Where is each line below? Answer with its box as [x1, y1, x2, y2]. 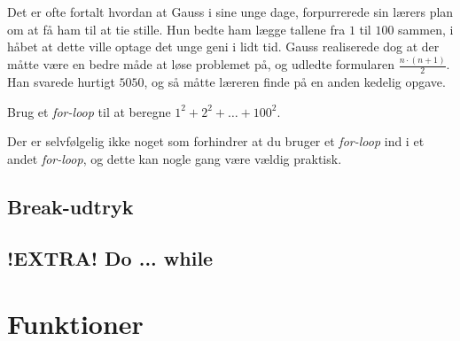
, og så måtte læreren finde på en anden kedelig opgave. [144, 72, 446, 90]
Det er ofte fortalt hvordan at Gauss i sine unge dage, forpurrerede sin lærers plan [7, 3, 454, 20]
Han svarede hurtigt [7, 72, 115, 90]
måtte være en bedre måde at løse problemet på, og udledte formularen [7, 55, 394, 74]
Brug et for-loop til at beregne [7, 102, 171, 120]
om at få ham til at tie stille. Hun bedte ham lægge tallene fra [7, 19, 346, 38]
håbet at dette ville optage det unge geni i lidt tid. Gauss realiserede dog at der [7, 37, 440, 56]
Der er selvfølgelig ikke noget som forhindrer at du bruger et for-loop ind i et [7, 132, 425, 151]
